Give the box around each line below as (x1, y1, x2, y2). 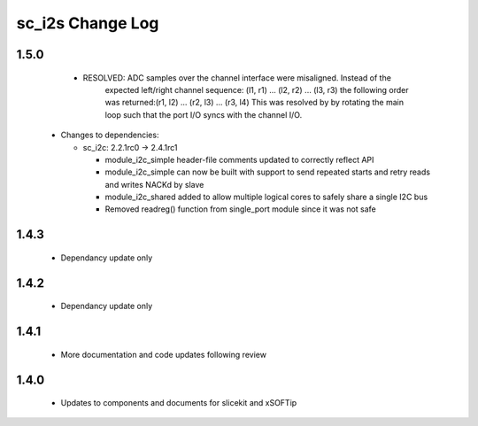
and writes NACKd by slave (104, 179, 204, 190)
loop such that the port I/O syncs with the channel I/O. (104, 109, 303, 120)
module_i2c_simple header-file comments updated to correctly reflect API (104, 154, 374, 165)
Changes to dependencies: (60, 129, 159, 141)
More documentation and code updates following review (60, 349, 267, 360)
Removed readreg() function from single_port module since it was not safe (104, 204, 376, 214)
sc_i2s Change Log (16, 13, 159, 33)
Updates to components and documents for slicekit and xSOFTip (60, 398, 297, 408)
